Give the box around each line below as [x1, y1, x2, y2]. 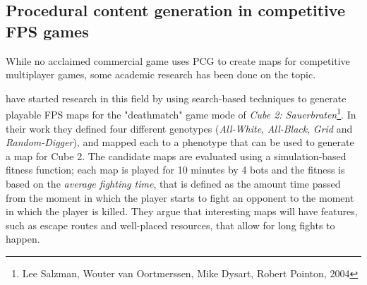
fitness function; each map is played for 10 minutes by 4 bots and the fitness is [6, 162, 345, 177]
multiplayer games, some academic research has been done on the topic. [6, 67, 316, 82]
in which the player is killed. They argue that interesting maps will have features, [6, 204, 358, 219]
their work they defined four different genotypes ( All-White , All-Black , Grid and [6, 121, 353, 135]
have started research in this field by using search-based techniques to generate [6, 90, 347, 105]
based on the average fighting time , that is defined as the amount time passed [6, 176, 341, 190]
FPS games [6, 20, 89, 42]
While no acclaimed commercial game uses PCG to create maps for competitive [6, 53, 350, 68]
